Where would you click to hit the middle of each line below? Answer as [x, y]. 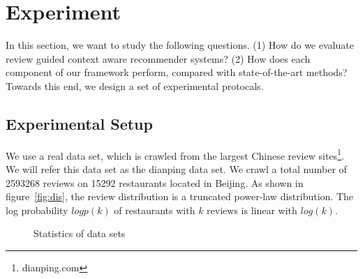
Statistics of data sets [80, 233]
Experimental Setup [79, 123]
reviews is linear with [252, 210]
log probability [37, 210]
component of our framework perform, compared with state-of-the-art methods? [177, 72]
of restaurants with [155, 210]
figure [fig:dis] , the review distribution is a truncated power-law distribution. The [180, 196]
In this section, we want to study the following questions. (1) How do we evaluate [180, 45]
